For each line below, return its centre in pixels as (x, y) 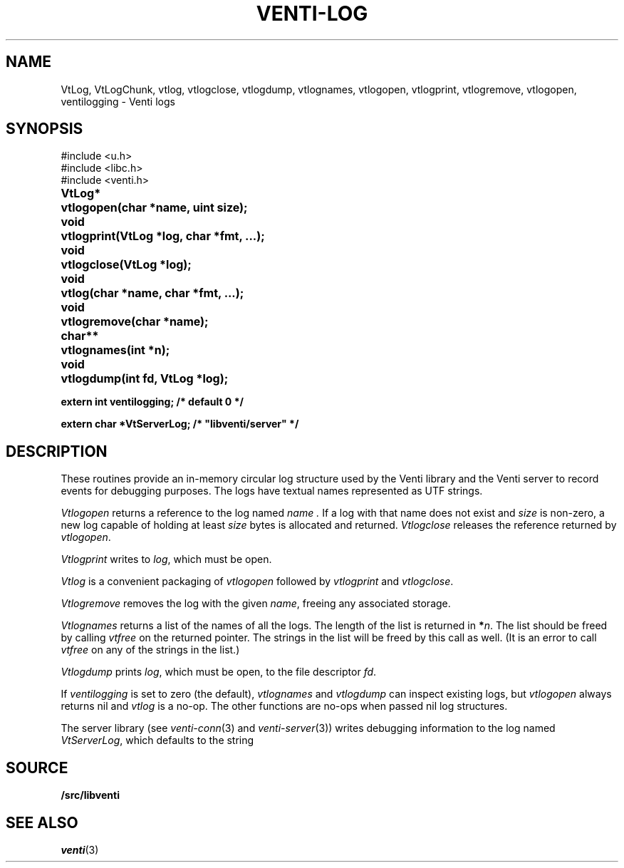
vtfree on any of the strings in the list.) (150, 650)
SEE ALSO (42, 822)
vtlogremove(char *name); (135, 322)
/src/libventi (90, 795)
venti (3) (80, 849)
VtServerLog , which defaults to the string (157, 740)
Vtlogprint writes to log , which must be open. (166, 559)
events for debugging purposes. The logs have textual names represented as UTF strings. (272, 491)
